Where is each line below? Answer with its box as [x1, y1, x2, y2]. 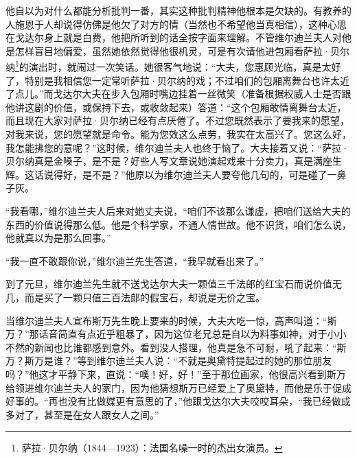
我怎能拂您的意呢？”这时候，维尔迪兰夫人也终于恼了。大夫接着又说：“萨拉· [5, 140, 349, 154]
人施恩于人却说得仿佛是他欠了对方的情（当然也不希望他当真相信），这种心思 [5, 16, 347, 31]
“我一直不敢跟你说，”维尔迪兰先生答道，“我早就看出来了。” [5, 253, 264, 268]
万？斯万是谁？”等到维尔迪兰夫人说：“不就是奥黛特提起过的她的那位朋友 [5, 353, 332, 368]
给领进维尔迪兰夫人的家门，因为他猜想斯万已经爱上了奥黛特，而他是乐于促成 [5, 380, 352, 395]
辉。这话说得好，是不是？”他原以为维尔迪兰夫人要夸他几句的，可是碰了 [5, 167, 327, 181]
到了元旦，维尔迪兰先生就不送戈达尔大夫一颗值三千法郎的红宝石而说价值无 [5, 276, 342, 291]
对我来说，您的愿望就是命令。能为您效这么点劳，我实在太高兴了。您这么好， [5, 127, 352, 141]
